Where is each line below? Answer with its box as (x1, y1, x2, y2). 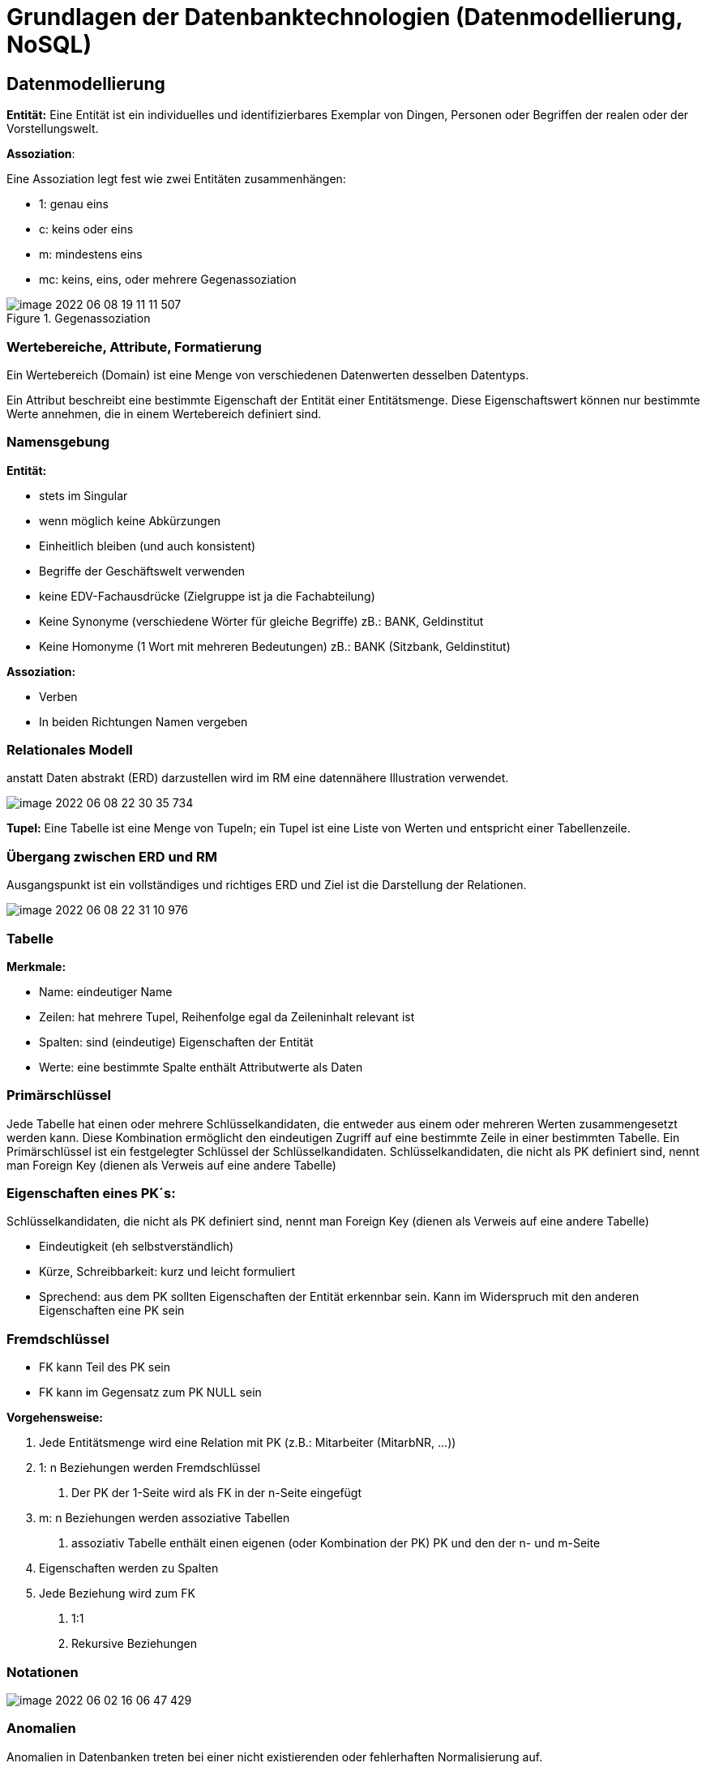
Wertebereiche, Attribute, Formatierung (6, 338, 262, 355)
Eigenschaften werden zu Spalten (39, 1561, 219, 1576)
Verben (39, 689, 78, 704)
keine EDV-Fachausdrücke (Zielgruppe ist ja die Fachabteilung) (39, 588, 375, 603)
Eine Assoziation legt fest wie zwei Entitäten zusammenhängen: (6, 172, 346, 186)
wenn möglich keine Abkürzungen (39, 513, 221, 528)
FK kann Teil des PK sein (39, 1360, 171, 1375)
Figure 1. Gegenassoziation (6, 311, 151, 326)
